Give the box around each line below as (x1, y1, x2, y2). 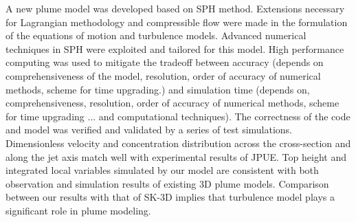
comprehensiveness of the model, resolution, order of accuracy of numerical (5, 68, 321, 82)
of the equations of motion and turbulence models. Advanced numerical (5, 28, 307, 43)
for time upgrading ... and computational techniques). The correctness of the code (5, 109, 351, 123)
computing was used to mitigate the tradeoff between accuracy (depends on (5, 55, 324, 69)
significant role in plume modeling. (5, 203, 151, 217)
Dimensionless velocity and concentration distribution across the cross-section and (5, 135, 351, 150)
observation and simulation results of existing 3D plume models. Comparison (5, 176, 329, 190)
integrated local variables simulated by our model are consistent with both (5, 163, 319, 177)
